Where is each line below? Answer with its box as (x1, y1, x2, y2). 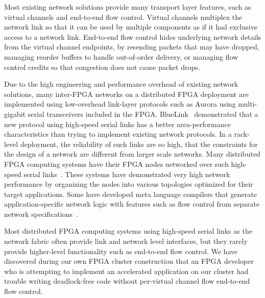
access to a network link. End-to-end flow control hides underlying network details (4, 31, 261, 42)
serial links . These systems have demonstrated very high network (23, 168, 230, 179)
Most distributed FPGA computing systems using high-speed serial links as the (4, 226, 252, 236)
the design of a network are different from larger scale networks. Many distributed (4, 148, 260, 159)
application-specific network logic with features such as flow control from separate (4, 198, 260, 209)
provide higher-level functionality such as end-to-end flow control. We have (4, 245, 238, 256)
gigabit (4, 108, 26, 119)
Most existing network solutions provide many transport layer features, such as (4, 2, 251, 12)
